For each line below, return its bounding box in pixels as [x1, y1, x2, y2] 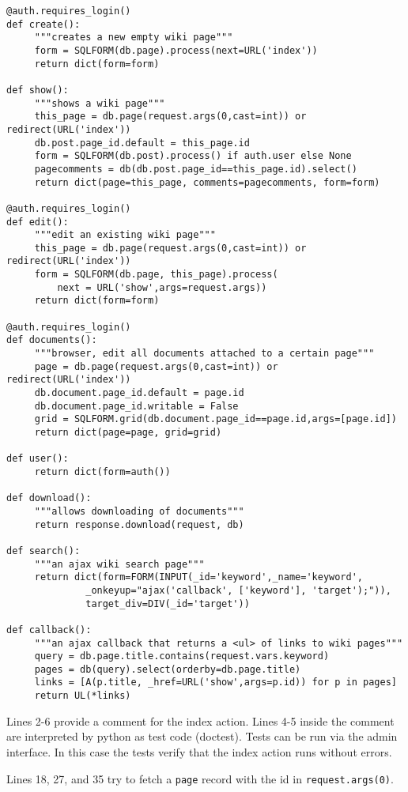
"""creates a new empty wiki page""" [34, 32, 233, 43]
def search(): [6, 545, 81, 556]
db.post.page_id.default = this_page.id [34, 137, 250, 149]
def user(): [6, 453, 69, 465]
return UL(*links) [34, 690, 131, 702]
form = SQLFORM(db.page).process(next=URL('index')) [34, 44, 318, 56]
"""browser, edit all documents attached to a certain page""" [34, 348, 375, 360]
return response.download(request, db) [34, 519, 244, 530]
